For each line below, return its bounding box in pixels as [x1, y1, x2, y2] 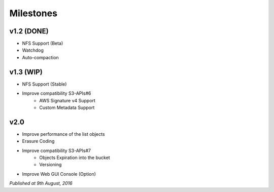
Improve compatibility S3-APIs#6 [22, 90, 91, 96]
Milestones [9, 8, 58, 19]
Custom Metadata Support [39, 104, 95, 110]
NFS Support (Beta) [22, 41, 63, 47]
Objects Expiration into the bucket [39, 155, 110, 161]
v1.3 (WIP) [9, 67, 43, 76]
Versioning [39, 162, 62, 168]
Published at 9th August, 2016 [9, 180, 73, 186]
